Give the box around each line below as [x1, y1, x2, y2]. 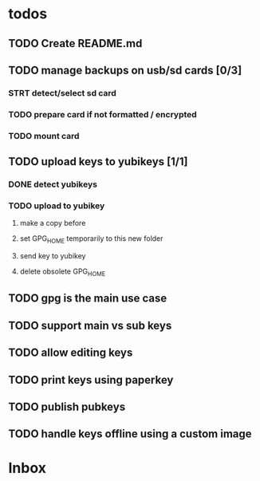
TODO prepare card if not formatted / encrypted [8, 108, 197, 120]
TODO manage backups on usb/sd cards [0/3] [8, 63, 242, 77]
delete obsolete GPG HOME [19, 266, 106, 278]
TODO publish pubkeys [8, 400, 126, 413]
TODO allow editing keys [8, 346, 133, 360]
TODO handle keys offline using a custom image [8, 428, 253, 441]
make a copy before [19, 219, 86, 228]
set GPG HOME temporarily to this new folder [19, 234, 163, 246]
